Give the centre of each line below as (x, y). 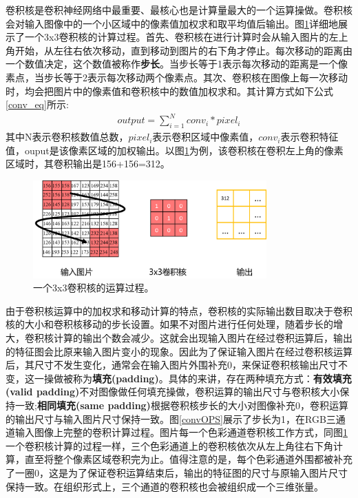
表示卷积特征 (309, 137)
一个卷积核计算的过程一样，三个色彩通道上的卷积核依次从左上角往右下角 (169, 445)
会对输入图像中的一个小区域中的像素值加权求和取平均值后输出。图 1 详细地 (172, 23)
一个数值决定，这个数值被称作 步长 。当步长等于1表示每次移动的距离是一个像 (177, 64)
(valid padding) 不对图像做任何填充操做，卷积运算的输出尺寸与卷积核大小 (173, 392)
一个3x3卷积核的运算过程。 (94, 288)
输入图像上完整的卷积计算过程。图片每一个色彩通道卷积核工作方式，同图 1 (181, 432)
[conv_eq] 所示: (37, 104)
